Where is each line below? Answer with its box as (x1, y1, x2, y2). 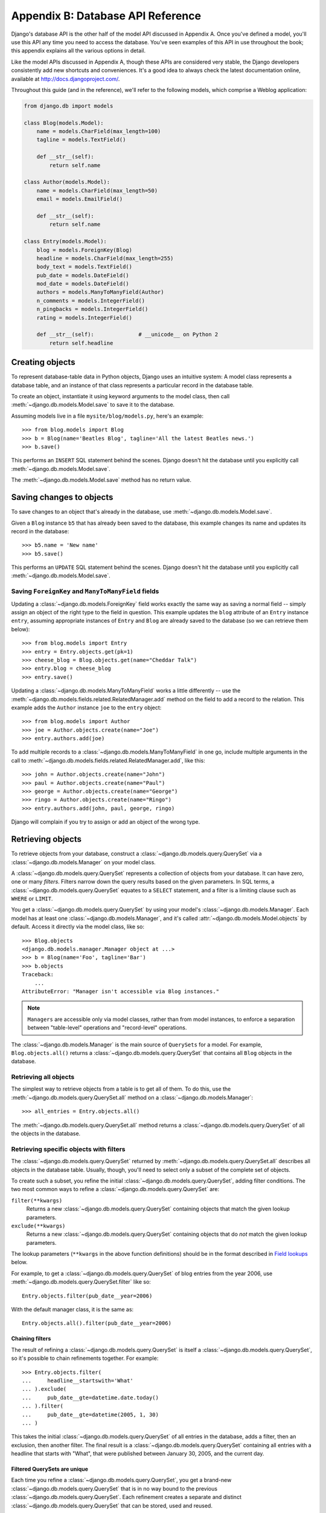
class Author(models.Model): (24, 179, 110, 186)
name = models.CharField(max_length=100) (36, 128, 161, 135)
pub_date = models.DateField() (36, 272, 129, 278)
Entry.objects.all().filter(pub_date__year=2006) (22, 1320, 172, 1327)
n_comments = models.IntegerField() (36, 297, 145, 304)
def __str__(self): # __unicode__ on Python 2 (36, 331, 219, 338)
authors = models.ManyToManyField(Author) (36, 289, 164, 296)
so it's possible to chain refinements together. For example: (11, 1354, 159, 1362)
